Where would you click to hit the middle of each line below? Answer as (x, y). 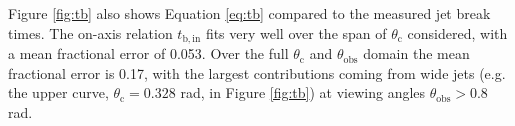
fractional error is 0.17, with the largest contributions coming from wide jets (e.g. (257, 72)
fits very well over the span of (296, 32)
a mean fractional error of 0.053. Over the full (148, 53)
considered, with (457, 32)
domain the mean (416, 53)
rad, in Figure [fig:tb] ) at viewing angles (303, 92)
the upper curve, (58, 92)
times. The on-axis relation (90, 32)
